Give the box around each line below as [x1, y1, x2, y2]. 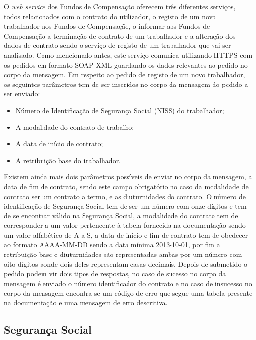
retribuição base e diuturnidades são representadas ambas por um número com [4, 249, 242, 259]
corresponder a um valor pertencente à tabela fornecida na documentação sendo [4, 220, 246, 230]
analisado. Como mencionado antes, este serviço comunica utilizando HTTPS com [4, 49, 253, 60]
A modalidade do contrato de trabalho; [15, 122, 134, 132]
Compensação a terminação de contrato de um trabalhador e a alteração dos [4, 30, 236, 41]
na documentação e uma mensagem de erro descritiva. [4, 297, 168, 308]
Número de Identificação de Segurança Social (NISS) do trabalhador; [15, 105, 224, 115]
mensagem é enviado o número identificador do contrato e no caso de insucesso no [4, 278, 252, 288]
